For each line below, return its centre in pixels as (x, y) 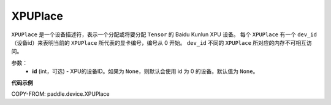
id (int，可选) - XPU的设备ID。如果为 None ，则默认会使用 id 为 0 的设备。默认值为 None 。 (145, 71)
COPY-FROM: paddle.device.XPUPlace (60, 94)
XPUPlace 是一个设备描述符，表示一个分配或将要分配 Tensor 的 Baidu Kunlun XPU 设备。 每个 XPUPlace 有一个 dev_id (164, 34)
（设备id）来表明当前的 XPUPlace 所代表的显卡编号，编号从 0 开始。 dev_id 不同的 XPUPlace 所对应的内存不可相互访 (162, 42)
